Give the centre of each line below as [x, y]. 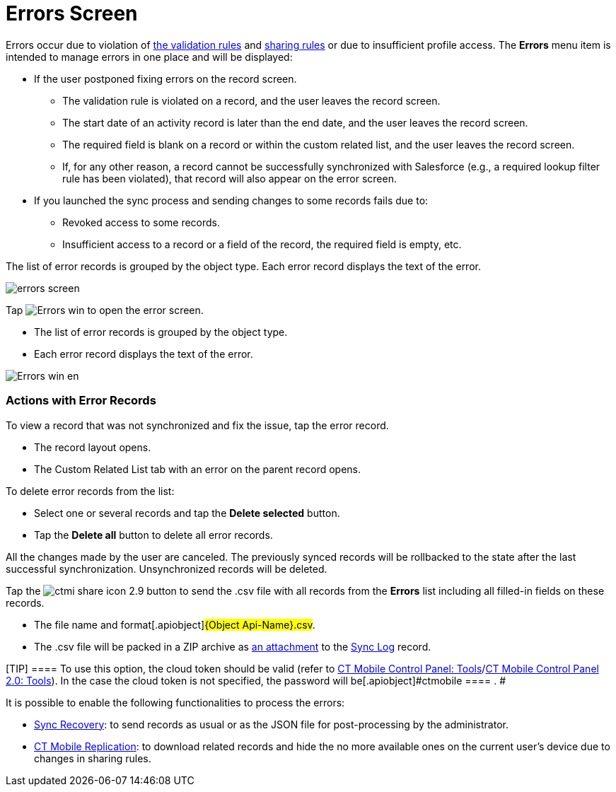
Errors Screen [72, 13]
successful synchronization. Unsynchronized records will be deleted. [167, 569]
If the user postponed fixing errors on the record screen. [165, 78]
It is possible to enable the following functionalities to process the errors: [175, 702]
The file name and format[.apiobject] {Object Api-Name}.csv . [175, 624]
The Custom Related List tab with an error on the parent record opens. [198, 469]
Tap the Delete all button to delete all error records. [153, 535]
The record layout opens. [93, 447]
